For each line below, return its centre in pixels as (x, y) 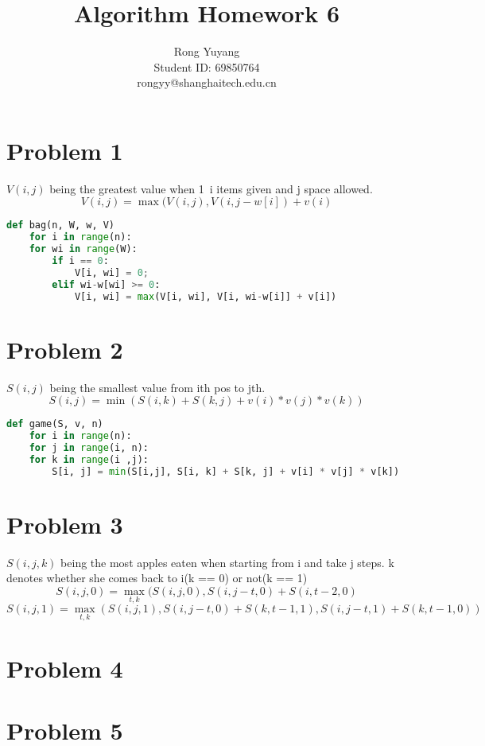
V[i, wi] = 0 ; (112, 272)
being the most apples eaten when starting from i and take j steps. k (227, 562)
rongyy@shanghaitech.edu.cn (207, 82)
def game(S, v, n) (55, 424)
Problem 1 (65, 150)
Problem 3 (65, 524)
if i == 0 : (80, 261)
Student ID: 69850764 (207, 66)
